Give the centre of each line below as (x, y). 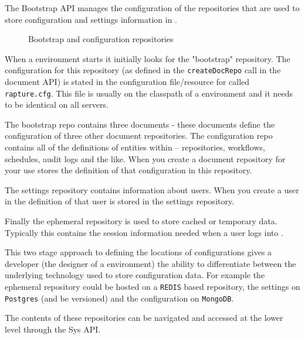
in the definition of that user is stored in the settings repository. (120, 201)
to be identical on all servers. (57, 105)
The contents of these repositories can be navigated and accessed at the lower (144, 318)
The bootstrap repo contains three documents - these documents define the (140, 124)
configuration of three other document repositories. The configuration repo (139, 136)
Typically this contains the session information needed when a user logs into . (144, 232)
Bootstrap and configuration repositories (101, 39)
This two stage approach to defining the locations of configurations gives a (138, 252)
